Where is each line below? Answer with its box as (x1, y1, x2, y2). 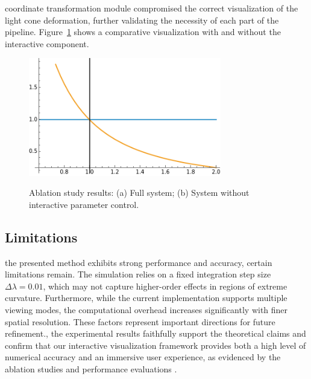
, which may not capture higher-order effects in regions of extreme (43, 279, 287, 292)
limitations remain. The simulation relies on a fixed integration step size (5, 268, 271, 280)
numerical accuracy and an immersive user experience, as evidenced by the (5, 351, 281, 363)
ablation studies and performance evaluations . (5, 363, 177, 375)
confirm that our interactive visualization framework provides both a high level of (5, 339, 306, 351)
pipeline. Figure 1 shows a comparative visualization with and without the (5, 25, 281, 38)
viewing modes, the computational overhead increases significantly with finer (5, 303, 288, 316)
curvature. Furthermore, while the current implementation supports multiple (5, 291, 287, 304)
